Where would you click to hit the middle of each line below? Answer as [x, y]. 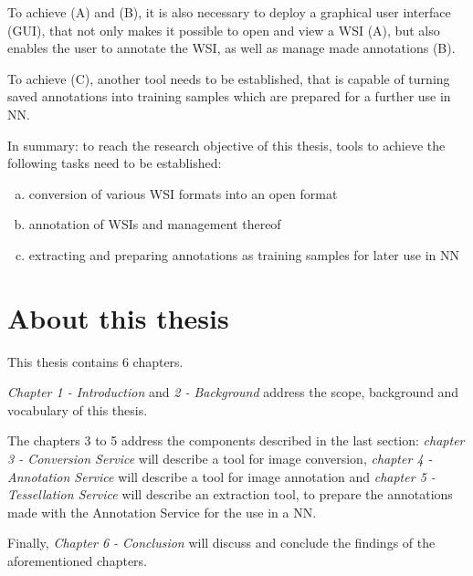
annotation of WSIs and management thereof [155, 224]
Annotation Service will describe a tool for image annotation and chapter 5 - [221, 476]
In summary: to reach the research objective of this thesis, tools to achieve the [226, 145]
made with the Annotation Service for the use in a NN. [162, 512]
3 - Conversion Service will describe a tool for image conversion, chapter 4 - [220, 459]
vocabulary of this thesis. [78, 409]
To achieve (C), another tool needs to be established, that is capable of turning [229, 78]
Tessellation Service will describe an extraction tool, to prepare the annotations [230, 494]
